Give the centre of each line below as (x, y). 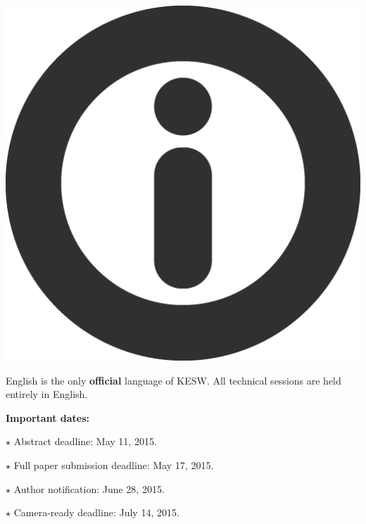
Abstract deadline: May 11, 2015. (85, 441)
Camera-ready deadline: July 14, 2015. (96, 512)
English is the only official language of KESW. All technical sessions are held (173, 380)
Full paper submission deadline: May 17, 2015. (114, 464)
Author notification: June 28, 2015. (89, 488)
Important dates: (48, 417)
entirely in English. (47, 394)
